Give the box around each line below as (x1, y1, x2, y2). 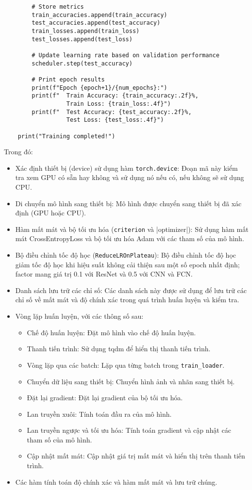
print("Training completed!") (17, 132, 116, 140)
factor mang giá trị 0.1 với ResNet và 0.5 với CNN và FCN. (15, 269, 193, 279)
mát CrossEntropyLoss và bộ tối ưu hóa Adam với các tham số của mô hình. (15, 233, 244, 244)
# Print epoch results (32, 76, 105, 83)
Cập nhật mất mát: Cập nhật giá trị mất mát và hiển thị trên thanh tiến (27, 451, 245, 461)
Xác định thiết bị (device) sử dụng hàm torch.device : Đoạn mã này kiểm (15, 163, 238, 173)
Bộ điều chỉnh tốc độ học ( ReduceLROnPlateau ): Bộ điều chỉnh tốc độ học (15, 250, 236, 260)
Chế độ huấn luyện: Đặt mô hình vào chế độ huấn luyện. (27, 327, 196, 337)
